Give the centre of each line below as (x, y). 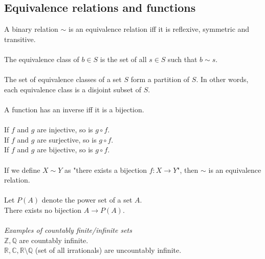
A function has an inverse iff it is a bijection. (74, 109)
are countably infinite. (54, 240)
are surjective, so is (67, 139)
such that (183, 59)
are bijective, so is (65, 150)
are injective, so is (65, 129)
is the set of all (123, 59)
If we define (22, 170)
